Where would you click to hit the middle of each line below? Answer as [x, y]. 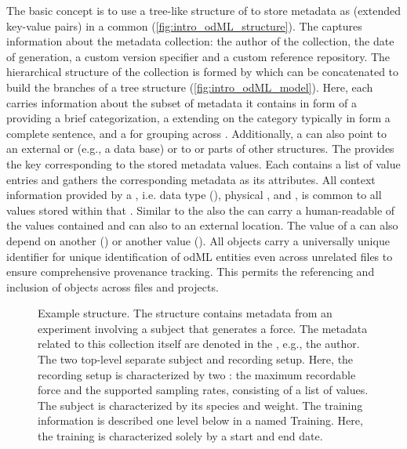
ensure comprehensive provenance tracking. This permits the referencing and [191, 272]
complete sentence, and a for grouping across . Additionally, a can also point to [196, 133]
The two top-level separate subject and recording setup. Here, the [196, 359]
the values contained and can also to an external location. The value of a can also [202, 225]
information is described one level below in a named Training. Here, [200, 420]
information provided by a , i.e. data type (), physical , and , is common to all [194, 195]
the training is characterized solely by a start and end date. [180, 436]
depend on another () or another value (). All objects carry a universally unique [198, 240]
